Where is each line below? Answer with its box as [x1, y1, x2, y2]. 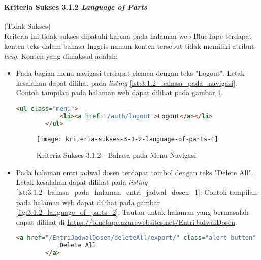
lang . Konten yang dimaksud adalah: [4, 50, 118, 61]
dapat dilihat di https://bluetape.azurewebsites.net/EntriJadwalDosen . [16, 216, 237, 227]
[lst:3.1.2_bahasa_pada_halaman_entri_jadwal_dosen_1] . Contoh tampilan [16, 187, 257, 198]
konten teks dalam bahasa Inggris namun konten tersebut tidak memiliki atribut [4, 40, 254, 51]
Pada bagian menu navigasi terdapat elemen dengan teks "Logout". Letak [16, 68, 245, 78]
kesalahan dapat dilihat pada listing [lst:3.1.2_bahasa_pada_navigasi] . [16, 77, 237, 88]
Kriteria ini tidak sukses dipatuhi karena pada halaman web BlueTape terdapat [4, 30, 252, 41]
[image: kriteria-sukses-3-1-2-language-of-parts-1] [36, 135, 218, 143]
